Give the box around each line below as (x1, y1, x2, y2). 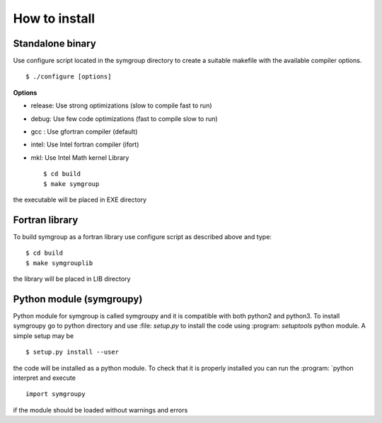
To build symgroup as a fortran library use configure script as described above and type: (13, 232, 272, 241)
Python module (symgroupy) (13, 293, 143, 305)
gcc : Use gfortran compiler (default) (30, 127, 138, 136)
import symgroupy (25, 390, 86, 398)
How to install (13, 11, 95, 26)
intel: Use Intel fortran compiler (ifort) (30, 140, 139, 149)
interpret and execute (13, 373, 76, 382)
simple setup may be (13, 331, 74, 340)
